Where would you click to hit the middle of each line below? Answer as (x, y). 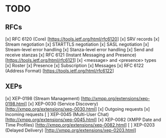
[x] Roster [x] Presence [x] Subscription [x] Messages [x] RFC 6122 (74, 66)
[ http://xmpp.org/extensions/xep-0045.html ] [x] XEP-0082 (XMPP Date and (83, 120)
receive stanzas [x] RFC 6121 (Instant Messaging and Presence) (71, 55)
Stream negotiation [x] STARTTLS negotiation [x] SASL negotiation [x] (77, 44)
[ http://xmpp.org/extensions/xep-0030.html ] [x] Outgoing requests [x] (77, 109)
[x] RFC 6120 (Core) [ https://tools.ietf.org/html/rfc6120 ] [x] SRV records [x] (82, 39)
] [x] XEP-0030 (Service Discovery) (62, 104)
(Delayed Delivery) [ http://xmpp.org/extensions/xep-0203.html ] (71, 130)
